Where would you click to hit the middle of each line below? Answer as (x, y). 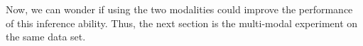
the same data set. (46, 37)
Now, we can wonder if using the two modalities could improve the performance (179, 9)
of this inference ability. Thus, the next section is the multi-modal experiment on (182, 23)
